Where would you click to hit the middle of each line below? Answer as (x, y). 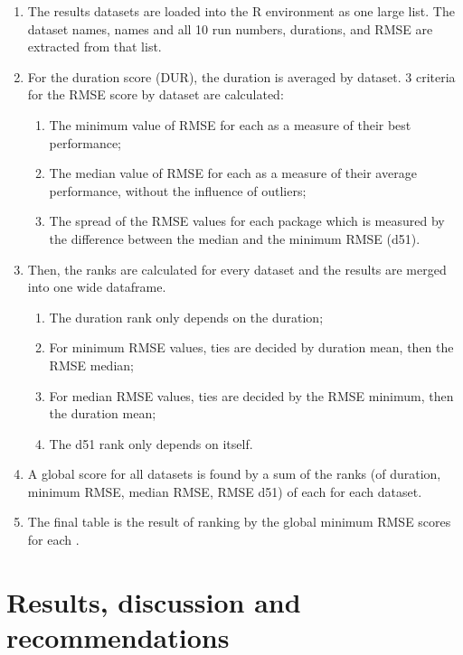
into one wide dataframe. (97, 287)
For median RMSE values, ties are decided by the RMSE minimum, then (251, 395)
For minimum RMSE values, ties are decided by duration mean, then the (251, 347)
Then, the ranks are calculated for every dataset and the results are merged (237, 269)
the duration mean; (103, 413)
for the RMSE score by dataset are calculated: (156, 94)
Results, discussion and (154, 601)
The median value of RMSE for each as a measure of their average (233, 173)
